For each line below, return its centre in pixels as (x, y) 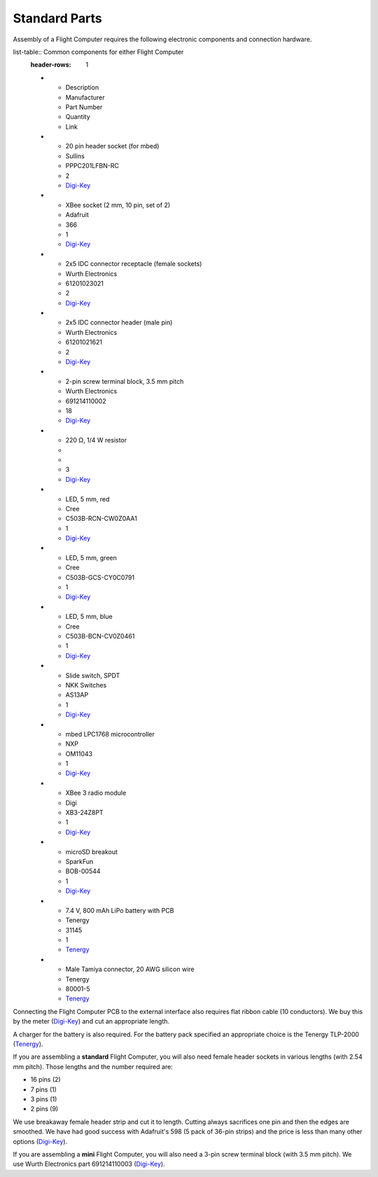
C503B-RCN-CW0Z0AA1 (101, 519)
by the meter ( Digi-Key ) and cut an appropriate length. (91, 1022)
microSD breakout (92, 851)
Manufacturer (85, 97)
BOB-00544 (83, 871)
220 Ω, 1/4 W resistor (96, 440)
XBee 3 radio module (96, 793)
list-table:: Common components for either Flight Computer (98, 52)
